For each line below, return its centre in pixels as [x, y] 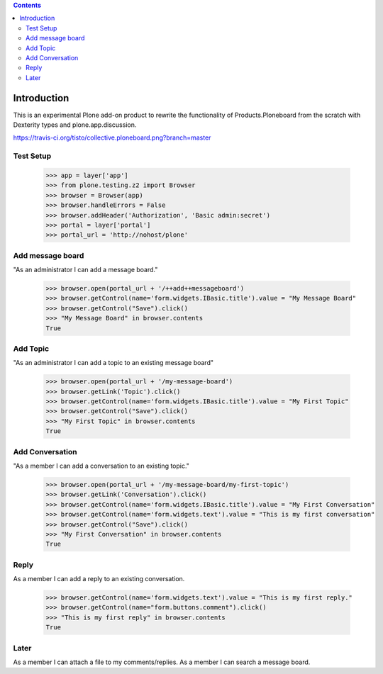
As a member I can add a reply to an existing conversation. [99, 579]
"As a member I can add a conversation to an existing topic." [101, 466]
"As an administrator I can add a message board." [85, 270]
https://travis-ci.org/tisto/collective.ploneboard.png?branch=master [112, 137]
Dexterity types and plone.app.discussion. [75, 125]
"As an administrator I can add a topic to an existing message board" [113, 363]
